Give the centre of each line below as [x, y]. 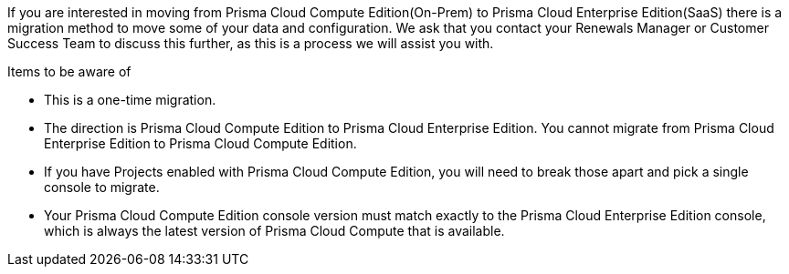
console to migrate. [102, 187]
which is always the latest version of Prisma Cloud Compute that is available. [274, 231]
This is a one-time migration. [130, 100]
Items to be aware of [69, 71]
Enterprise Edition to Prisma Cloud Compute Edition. [200, 143]
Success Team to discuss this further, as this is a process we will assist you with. [251, 43]
